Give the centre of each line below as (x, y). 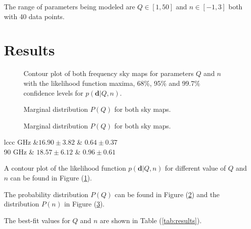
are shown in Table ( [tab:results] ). (151, 220)
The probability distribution (46, 194)
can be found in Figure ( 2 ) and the (167, 194)
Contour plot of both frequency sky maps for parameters (109, 73)
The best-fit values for (37, 220)
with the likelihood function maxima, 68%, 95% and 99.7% (112, 83)
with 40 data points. (34, 16)
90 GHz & (19, 151)
